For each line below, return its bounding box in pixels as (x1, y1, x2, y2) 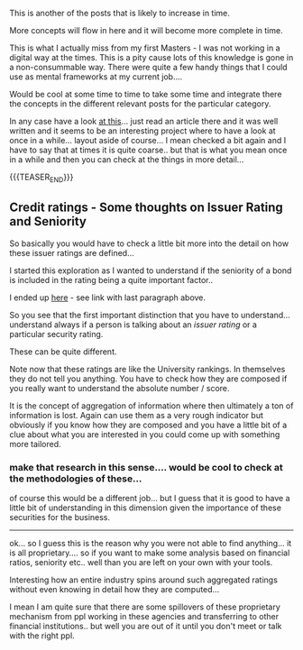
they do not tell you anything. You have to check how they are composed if (9, 373, 288, 384)
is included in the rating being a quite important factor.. (9, 274, 214, 285)
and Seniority (9, 214, 87, 229)
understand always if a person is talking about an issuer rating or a (9, 319, 257, 330)
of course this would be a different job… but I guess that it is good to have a (9, 492, 290, 503)
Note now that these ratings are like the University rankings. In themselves (9, 363, 286, 374)
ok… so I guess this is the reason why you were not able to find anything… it (9, 537, 292, 548)
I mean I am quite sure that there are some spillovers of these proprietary (9, 601, 281, 612)
